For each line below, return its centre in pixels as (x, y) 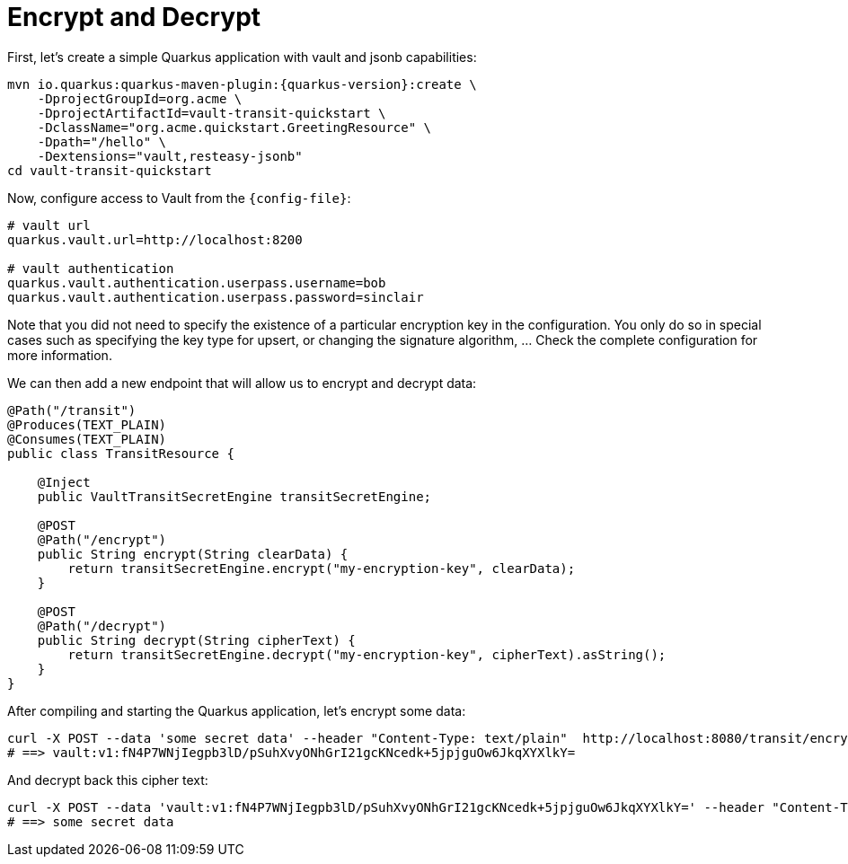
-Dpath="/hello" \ (102, 141)
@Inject (64, 482)
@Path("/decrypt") (102, 626)
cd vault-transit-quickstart (110, 170)
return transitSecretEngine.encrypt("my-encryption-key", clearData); (322, 568)
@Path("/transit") (72, 410)
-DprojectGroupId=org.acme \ (140, 98)
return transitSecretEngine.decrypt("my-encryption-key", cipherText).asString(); (367, 654)
